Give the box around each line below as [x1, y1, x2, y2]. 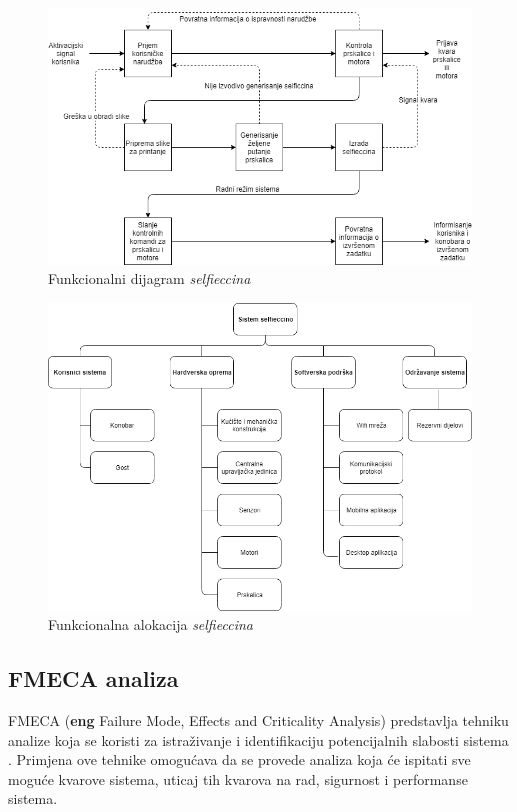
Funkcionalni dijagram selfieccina [48, 268, 251, 289]
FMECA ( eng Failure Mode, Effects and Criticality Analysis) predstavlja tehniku [8, 709, 509, 730]
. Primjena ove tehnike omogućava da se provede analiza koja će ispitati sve [8, 749, 471, 770]
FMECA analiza [8, 663, 179, 694]
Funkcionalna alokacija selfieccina [48, 614, 253, 635]
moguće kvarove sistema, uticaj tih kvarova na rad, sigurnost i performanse [8, 768, 468, 789]
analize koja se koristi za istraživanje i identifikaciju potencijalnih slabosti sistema [8, 729, 509, 750]
